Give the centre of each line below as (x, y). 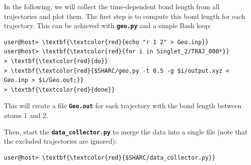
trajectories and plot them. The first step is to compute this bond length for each (125, 16)
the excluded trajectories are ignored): (61, 141)
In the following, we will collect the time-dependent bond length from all (112, 6)
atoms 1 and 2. (26, 115)
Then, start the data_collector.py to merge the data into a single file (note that (126, 131)
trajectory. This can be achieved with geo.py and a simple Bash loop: (108, 25)
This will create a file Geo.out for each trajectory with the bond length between (123, 106)
